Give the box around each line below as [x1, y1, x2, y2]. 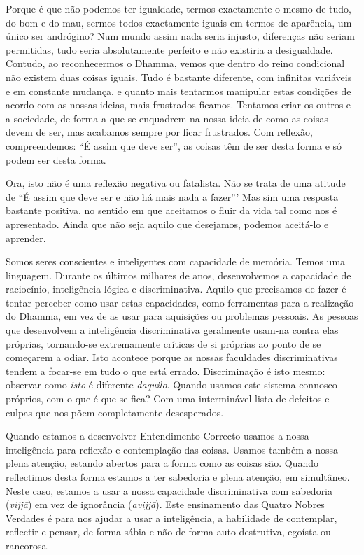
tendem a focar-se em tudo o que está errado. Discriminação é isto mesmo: [6, 363, 325, 378]
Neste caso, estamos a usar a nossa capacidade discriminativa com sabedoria [6, 483, 333, 498]
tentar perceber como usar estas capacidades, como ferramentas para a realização [6, 295, 354, 309]
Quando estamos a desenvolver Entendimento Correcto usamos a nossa [6, 428, 309, 443]
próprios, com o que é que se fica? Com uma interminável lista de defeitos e [6, 391, 330, 406]
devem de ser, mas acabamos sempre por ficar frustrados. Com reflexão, [6, 125, 313, 139]
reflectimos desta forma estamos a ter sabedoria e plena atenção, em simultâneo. [6, 470, 350, 484]
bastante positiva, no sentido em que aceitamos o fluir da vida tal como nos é [6, 203, 337, 218]
